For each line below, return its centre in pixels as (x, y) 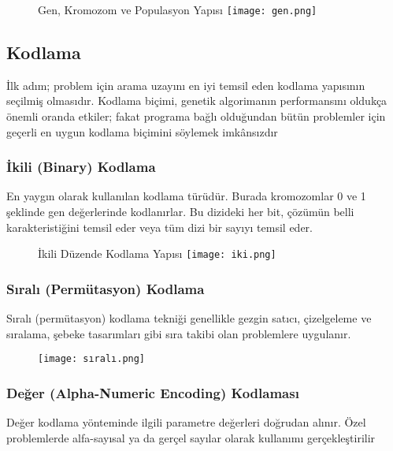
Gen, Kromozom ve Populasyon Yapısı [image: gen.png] (178, 9)
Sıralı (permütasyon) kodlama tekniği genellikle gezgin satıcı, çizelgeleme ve (189, 318)
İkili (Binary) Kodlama (81, 167)
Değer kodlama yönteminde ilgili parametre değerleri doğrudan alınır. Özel (186, 422)
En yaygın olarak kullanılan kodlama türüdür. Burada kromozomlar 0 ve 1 (186, 196)
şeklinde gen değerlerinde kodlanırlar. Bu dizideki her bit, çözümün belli (180, 212)
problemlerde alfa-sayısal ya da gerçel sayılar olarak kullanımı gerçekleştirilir (191, 437)
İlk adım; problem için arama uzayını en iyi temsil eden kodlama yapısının (186, 85)
